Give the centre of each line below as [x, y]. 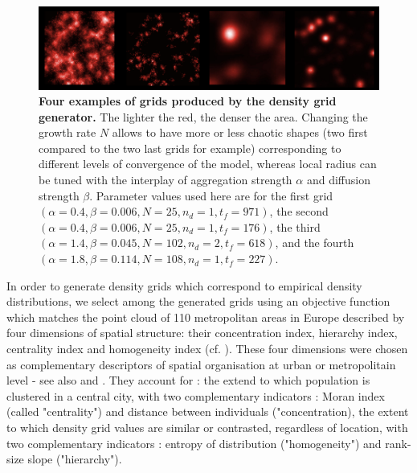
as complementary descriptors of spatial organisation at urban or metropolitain [201, 364]
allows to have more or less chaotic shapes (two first [240, 132]
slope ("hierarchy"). [75, 459]
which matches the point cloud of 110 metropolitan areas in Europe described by [206, 317]
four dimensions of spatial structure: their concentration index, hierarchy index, [202, 333]
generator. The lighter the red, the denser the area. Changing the [203, 116]
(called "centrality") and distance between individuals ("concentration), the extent [208, 411]
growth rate [67, 132]
